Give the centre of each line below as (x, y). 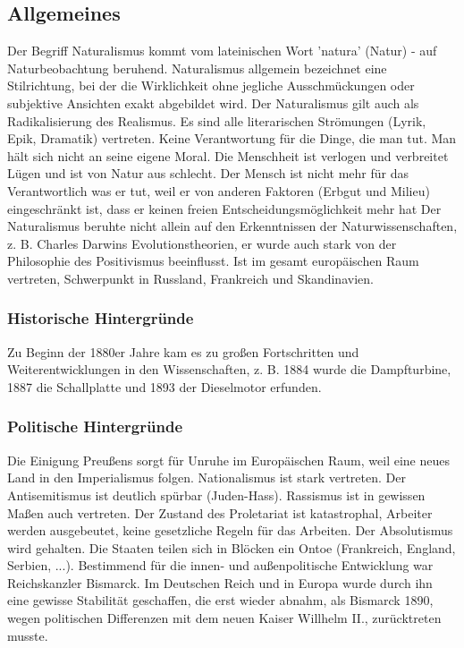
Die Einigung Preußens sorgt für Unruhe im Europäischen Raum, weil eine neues (228, 460)
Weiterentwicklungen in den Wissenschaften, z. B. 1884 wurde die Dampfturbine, (229, 369)
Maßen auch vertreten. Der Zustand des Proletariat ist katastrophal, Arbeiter (220, 512)
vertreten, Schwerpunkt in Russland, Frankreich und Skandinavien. (190, 278)
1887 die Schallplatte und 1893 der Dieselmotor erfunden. (165, 386)
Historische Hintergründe (101, 318)
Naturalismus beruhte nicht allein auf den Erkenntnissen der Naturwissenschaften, (232, 226)
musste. (28, 635)
